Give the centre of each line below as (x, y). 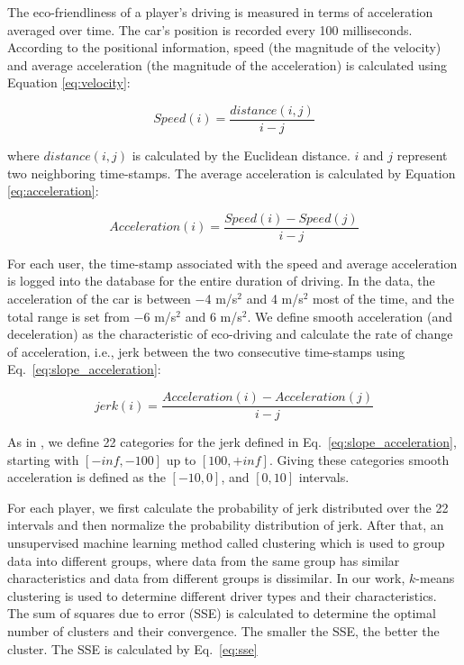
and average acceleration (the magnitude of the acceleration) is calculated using (227, 64)
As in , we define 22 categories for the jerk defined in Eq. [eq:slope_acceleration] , (232, 442)
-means (435, 578)
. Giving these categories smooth (359, 459)
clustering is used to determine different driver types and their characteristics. (222, 595)
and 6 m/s (214, 316)
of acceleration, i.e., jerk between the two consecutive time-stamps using (206, 351)
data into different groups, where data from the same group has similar (204, 560)
